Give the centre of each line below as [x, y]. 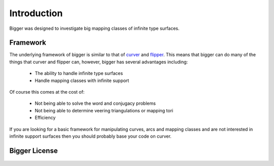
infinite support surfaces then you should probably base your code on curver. [91, 136]
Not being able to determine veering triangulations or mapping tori [104, 110]
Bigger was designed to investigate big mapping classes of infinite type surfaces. [94, 28]
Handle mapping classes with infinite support [82, 80]
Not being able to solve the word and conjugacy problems [95, 103]
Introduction [36, 13]
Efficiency [45, 118]
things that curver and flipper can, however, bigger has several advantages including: [99, 62]
